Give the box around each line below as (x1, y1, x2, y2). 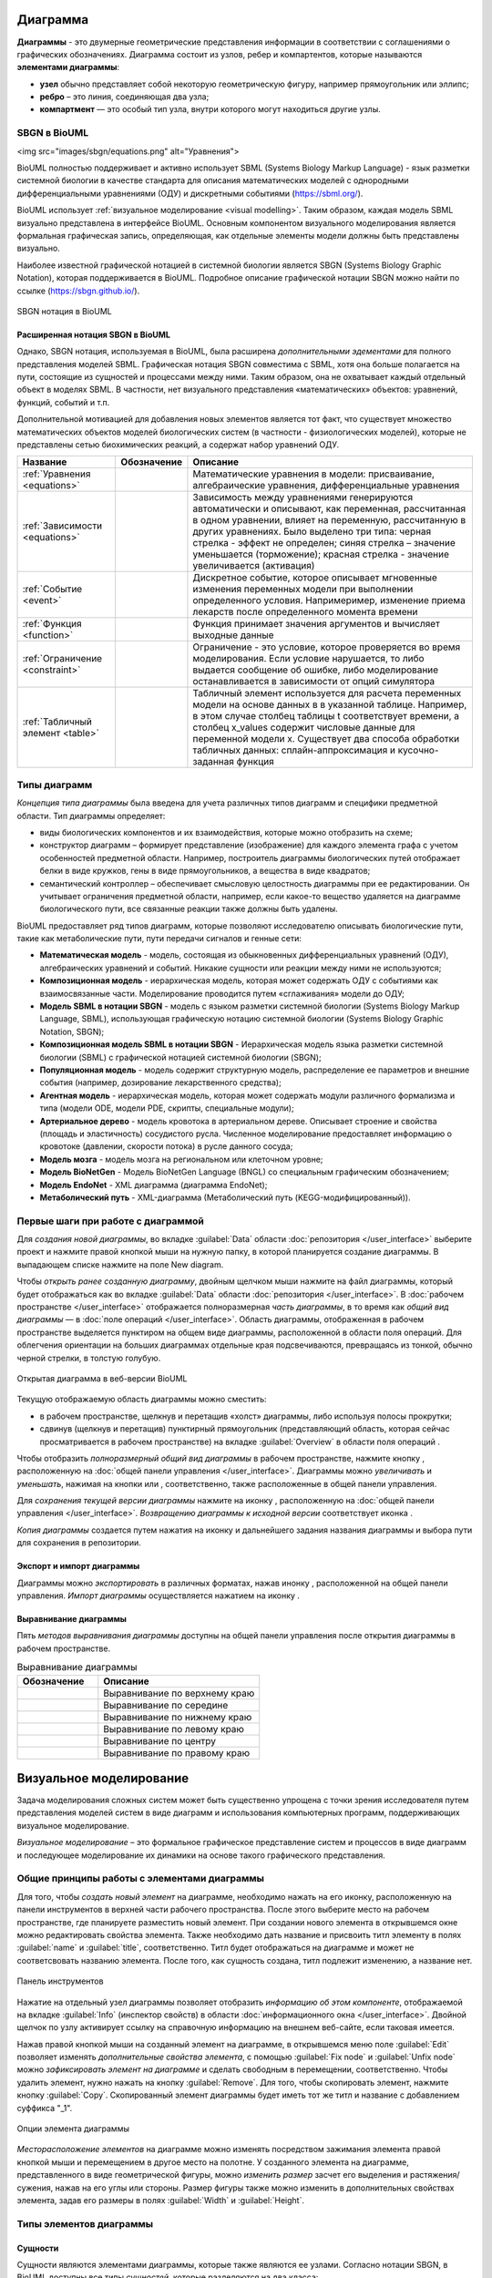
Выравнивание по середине (103, 1698, 229, 1711)
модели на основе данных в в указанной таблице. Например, (192, 698, 467, 711)
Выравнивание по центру (103, 1734, 216, 1747)
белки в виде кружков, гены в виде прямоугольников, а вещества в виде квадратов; (39, 866, 371, 877)
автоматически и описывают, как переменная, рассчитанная (192, 502, 466, 515)
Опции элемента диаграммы (16, 2123, 129, 2134)
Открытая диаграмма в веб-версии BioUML (16, 1372, 188, 1384)
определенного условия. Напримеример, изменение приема (192, 594, 466, 607)
